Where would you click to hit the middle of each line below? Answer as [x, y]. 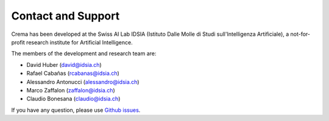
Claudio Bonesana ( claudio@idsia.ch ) [73, 99]
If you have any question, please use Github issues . [76, 110]
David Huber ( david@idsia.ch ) [64, 64]
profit [18, 42]
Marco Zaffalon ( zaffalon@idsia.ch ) [71, 90]
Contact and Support [65, 16]
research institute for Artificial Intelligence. [80, 42]
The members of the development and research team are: [84, 54]
